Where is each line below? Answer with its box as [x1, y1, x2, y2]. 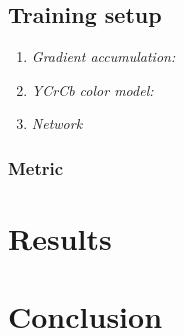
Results [8, 218, 112, 259]
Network [31, 113, 83, 134]
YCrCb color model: [31, 79, 154, 100]
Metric [8, 155, 64, 180]
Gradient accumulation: [31, 46, 176, 67]
